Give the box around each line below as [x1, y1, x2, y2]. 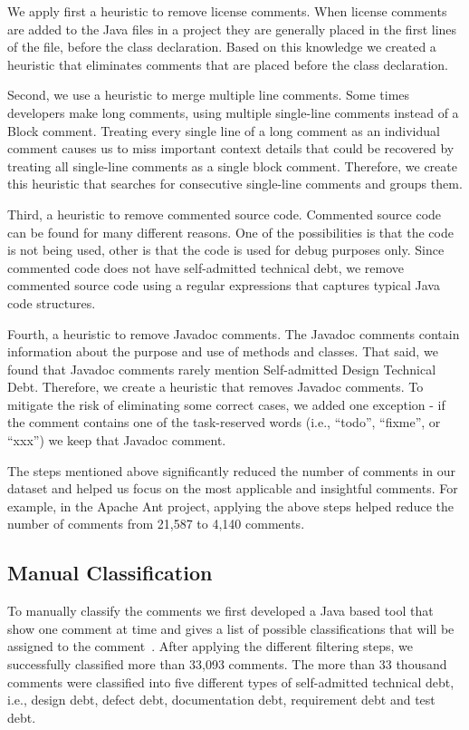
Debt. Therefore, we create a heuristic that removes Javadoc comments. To [7, 377, 424, 396]
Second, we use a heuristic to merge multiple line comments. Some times [7, 85, 410, 104]
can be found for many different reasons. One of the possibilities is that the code [7, 222, 454, 241]
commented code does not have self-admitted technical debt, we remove [7, 258, 405, 277]
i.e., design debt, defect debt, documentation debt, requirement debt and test [7, 690, 435, 709]
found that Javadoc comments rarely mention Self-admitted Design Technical [7, 359, 436, 378]
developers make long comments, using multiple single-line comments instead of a [7, 102, 459, 122]
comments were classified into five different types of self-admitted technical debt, [7, 672, 455, 691]
